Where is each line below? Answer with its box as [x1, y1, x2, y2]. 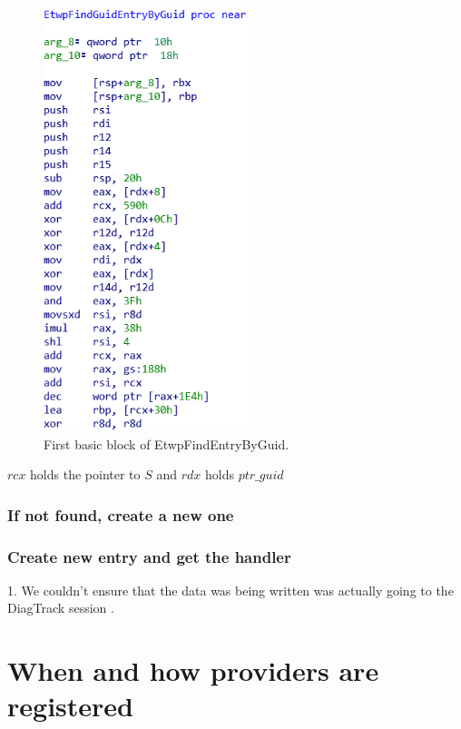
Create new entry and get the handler [7, 545, 291, 567]
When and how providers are [7, 652, 379, 689]
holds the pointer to [30, 465, 141, 484]
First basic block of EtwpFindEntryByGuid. [44, 434, 289, 453]
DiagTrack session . [7, 598, 114, 617]
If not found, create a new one [7, 503, 234, 526]
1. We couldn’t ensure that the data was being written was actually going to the [7, 580, 454, 599]
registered [7, 687, 133, 724]
